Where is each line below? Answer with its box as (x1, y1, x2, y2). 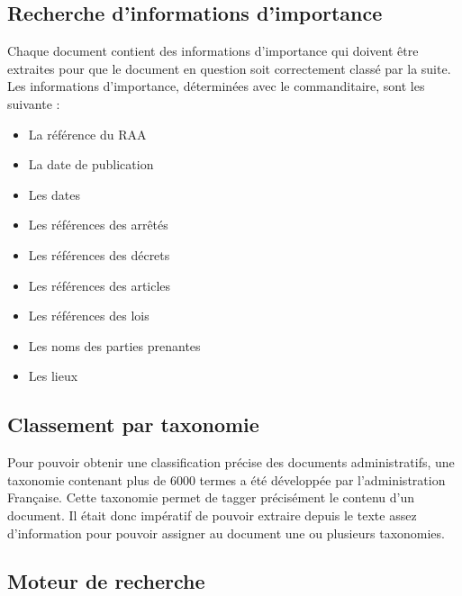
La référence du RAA (28, 124, 147, 143)
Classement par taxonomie (7, 411, 259, 438)
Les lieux (28, 366, 78, 385)
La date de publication (28, 155, 154, 174)
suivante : (7, 94, 60, 113)
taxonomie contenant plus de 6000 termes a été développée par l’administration (7, 470, 446, 489)
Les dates (28, 185, 80, 203)
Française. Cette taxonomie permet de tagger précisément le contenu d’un (7, 488, 414, 507)
